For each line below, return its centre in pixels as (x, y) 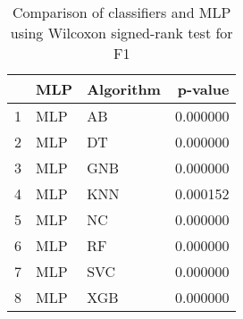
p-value (203, 89)
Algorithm (124, 89)
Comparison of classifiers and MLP (121, 12)
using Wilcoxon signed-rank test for (121, 33)
